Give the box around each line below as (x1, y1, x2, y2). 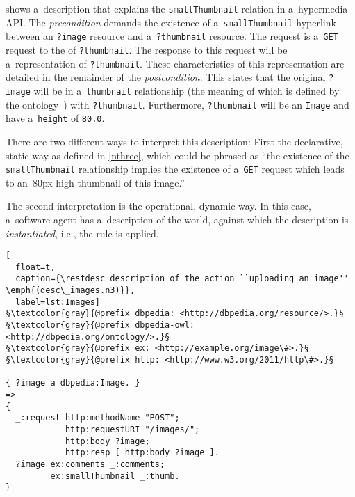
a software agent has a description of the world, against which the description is (6, 212, 349, 226)
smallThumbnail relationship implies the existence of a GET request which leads (6, 161, 345, 176)
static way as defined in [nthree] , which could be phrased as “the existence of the (6, 148, 349, 162)
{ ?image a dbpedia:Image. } (6, 378, 140, 388)
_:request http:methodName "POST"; (15, 413, 180, 423)
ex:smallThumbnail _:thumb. (50, 471, 180, 481)
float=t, (15, 262, 56, 272)
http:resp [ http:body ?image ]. (65, 448, 220, 458)
